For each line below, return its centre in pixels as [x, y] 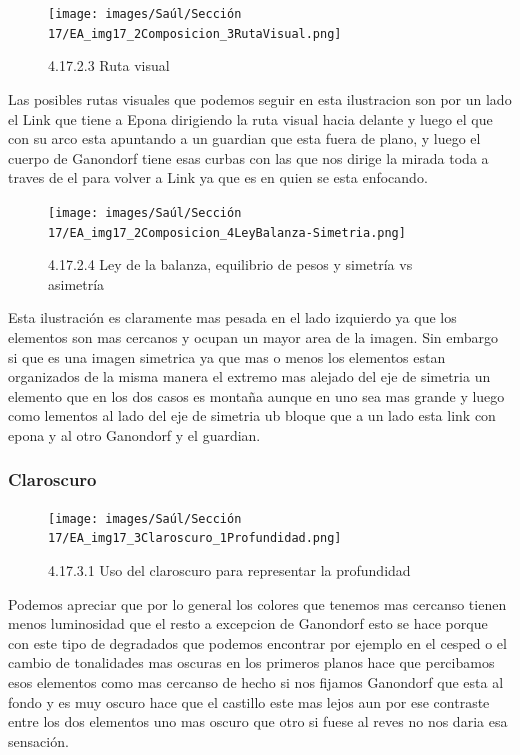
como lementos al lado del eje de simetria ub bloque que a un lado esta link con [252, 415]
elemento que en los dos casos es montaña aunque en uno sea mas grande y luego [256, 395]
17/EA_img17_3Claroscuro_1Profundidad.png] [195, 538]
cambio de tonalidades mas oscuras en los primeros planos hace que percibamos [251, 662]
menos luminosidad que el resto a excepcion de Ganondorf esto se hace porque [248, 623]
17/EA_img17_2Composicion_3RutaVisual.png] [195, 33]
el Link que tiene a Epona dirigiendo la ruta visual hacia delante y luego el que [250, 118]
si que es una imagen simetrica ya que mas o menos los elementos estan [227, 356]
